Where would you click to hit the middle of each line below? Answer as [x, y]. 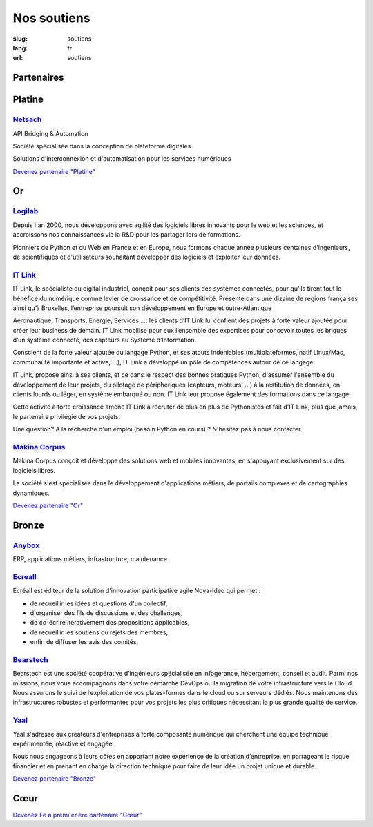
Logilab [26, 211]
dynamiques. [31, 493]
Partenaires [38, 78]
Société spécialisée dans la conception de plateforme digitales [102, 146]
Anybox [26, 545]
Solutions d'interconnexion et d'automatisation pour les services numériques [122, 159]
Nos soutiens [51, 18]
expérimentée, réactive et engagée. [63, 744]
